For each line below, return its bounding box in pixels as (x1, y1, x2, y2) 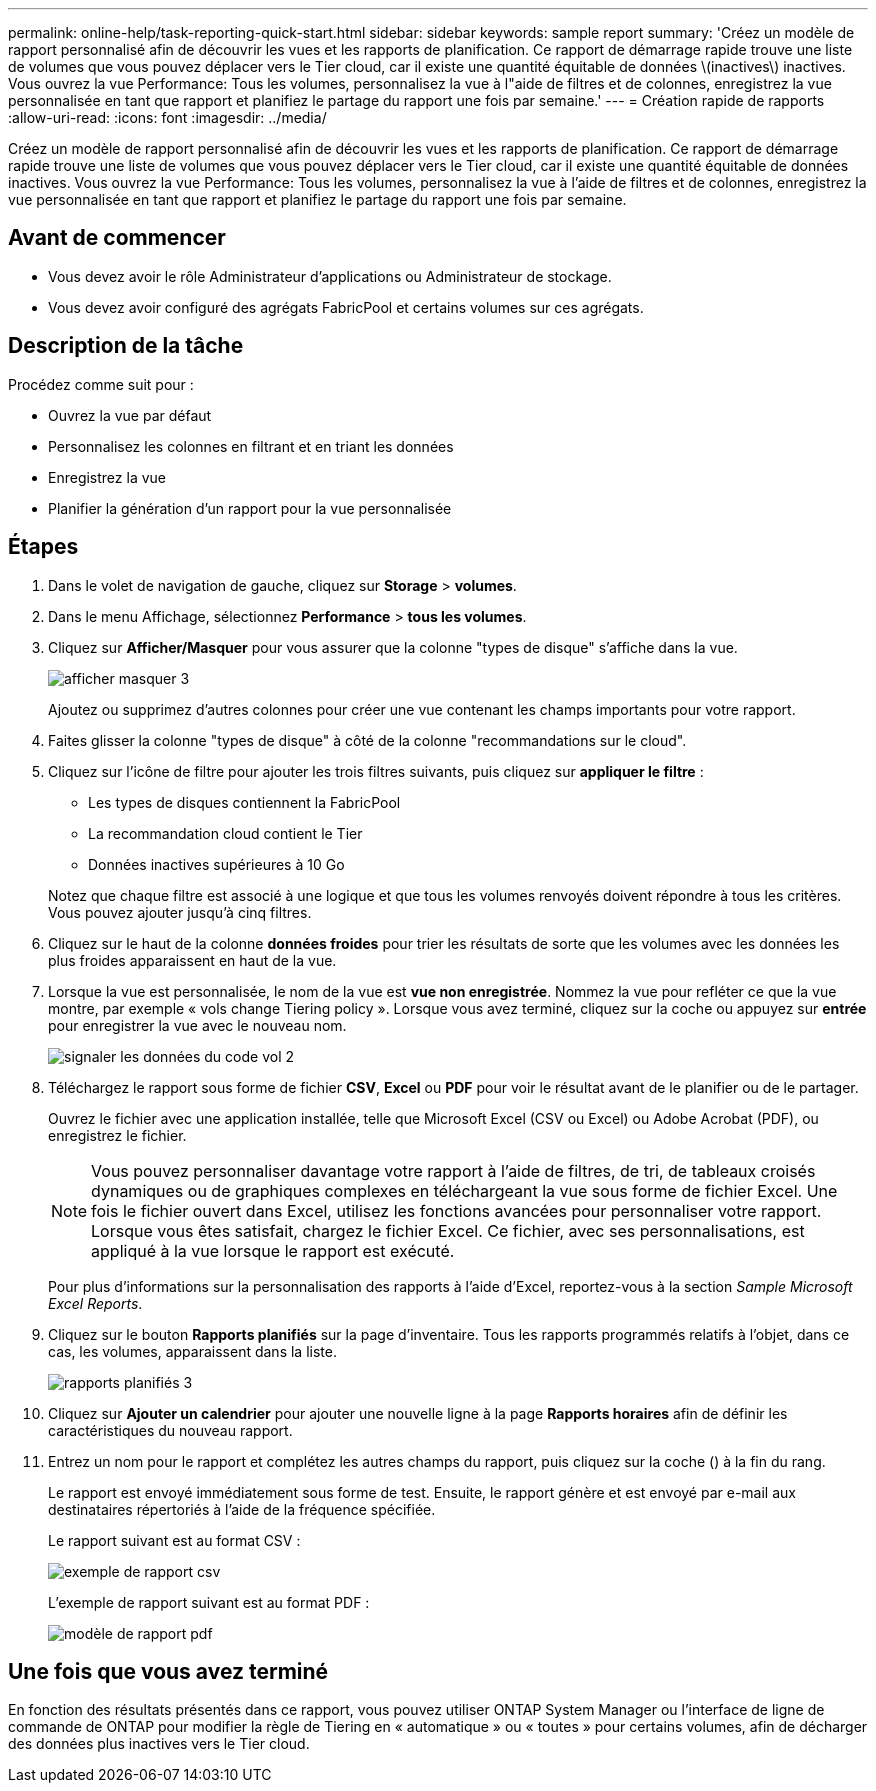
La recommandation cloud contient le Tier (88, 824, 363, 842)
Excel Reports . (48, 1294, 143, 1312)
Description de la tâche (8, 333, 244, 359)
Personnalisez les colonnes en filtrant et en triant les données (48, 437, 454, 455)
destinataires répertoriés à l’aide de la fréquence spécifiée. (48, 1500, 436, 1518)
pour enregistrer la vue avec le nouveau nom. (48, 1016, 347, 1034)
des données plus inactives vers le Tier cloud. (8, 1735, 310, 1753)
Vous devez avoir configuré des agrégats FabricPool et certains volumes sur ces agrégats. (48, 298, 644, 316)
